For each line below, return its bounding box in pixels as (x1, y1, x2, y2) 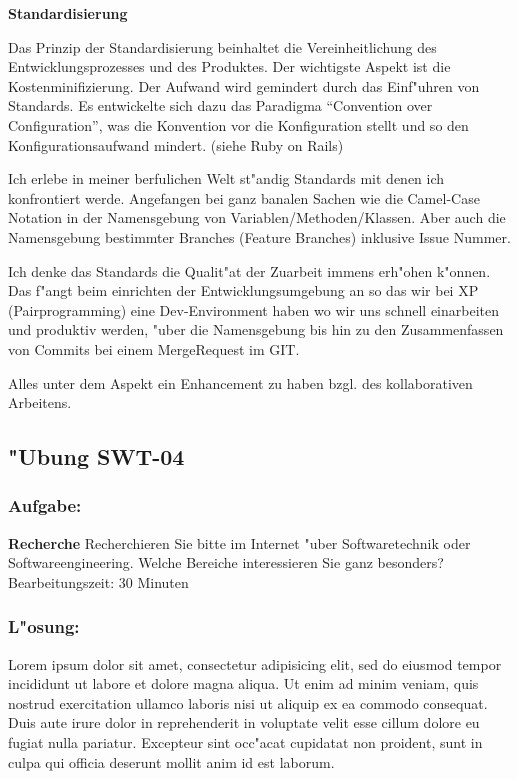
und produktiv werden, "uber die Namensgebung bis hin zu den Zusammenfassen (8, 319, 504, 340)
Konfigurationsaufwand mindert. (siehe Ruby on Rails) (8, 134, 344, 155)
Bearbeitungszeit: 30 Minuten (8, 571, 189, 592)
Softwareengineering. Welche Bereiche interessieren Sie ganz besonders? (8, 552, 444, 573)
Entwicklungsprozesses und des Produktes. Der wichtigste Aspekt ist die (8, 56, 451, 77)
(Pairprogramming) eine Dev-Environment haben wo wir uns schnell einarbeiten (8, 299, 500, 320)
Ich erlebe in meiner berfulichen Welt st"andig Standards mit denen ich (8, 168, 445, 189)
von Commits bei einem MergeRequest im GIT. (8, 338, 300, 359)
